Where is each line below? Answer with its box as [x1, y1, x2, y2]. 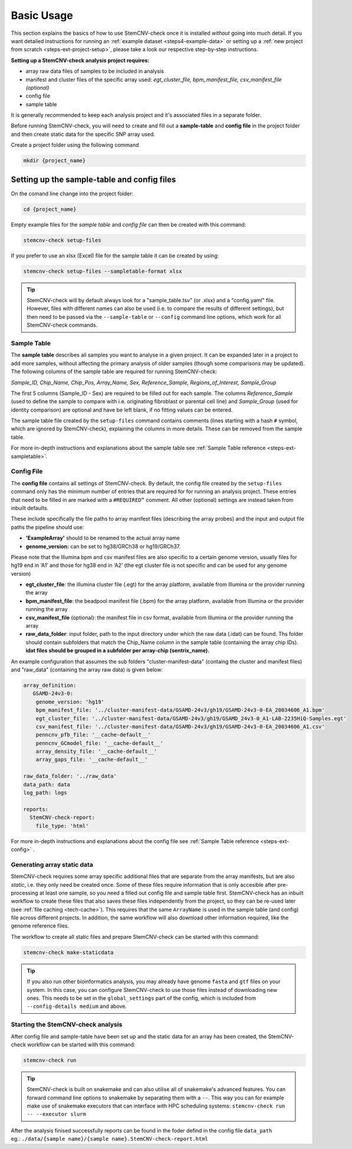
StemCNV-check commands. [27, 322, 98, 329]
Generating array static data [11, 860, 94, 869]
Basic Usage [11, 9, 73, 22]
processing [11, 889, 38, 896]
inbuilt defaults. [11, 504, 49, 511]
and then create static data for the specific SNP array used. [11, 130, 156, 138]
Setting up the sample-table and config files [11, 174, 176, 184]
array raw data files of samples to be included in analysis [25, 68, 165, 75]
